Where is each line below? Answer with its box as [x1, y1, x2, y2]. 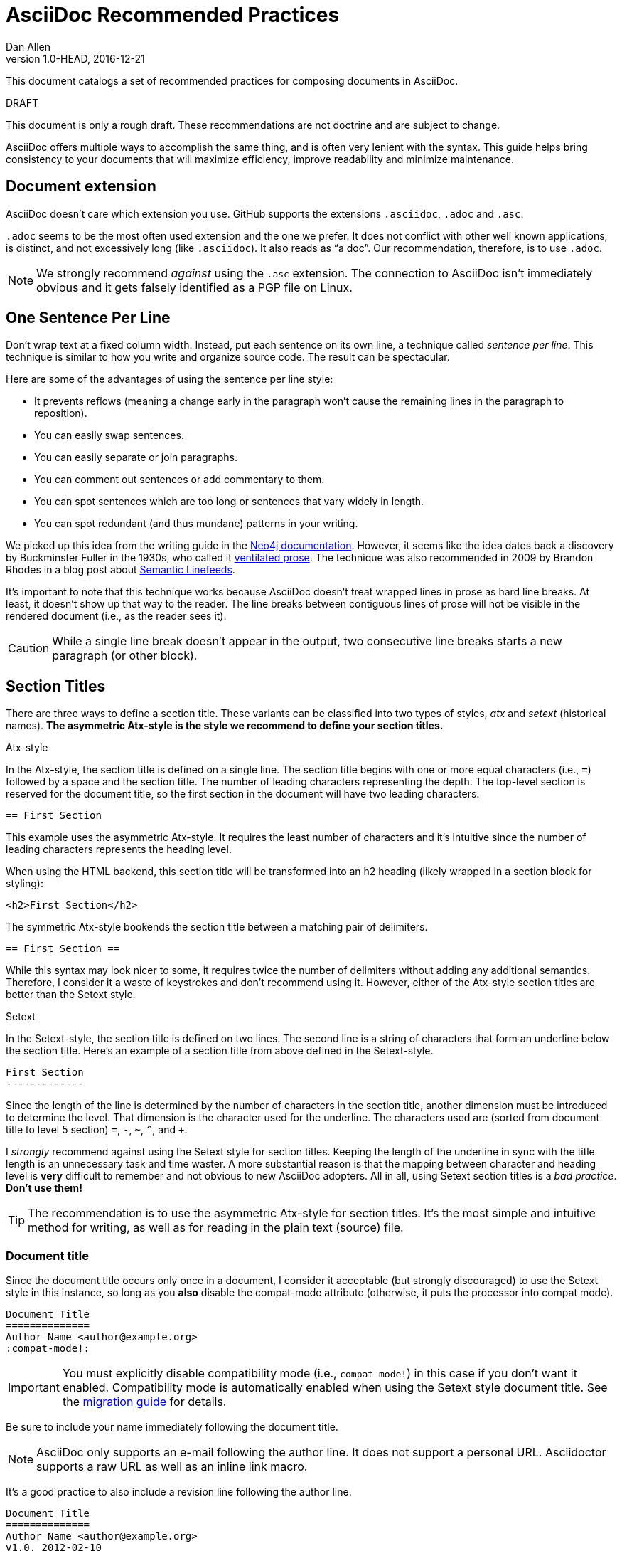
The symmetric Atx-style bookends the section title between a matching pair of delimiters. [6, 921, 428, 933]
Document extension [6, 177, 156, 196]
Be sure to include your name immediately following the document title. [6, 1421, 338, 1434]
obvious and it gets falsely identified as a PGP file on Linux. [36, 280, 353, 295]
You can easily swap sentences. [34, 429, 184, 442]
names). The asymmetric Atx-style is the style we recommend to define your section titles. [6, 719, 444, 732]
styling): [6, 877, 43, 890]
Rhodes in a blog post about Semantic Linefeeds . [6, 563, 235, 576]
